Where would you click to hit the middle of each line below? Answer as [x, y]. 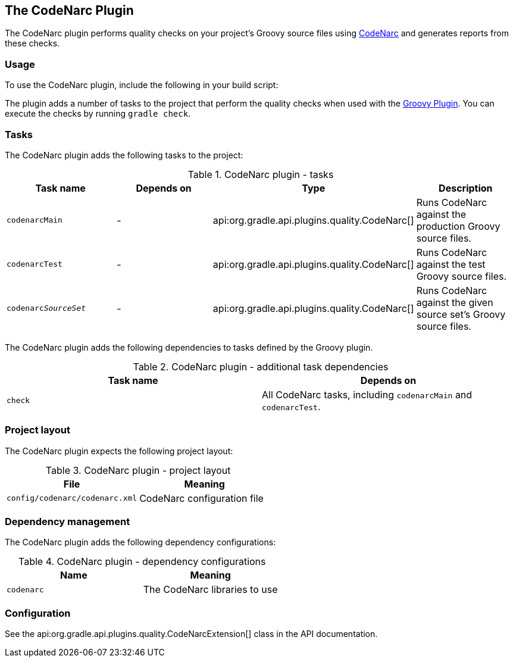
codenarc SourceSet [46, 308]
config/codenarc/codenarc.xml [72, 498]
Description [466, 188]
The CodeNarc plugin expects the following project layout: [119, 451]
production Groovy [458, 226]
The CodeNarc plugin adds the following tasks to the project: [124, 155]
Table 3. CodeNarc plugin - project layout [138, 470]
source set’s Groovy [461, 314]
